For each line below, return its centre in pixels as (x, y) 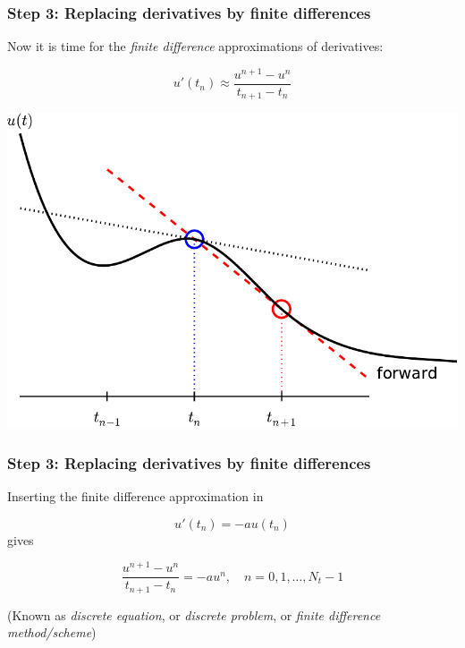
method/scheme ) (52, 632)
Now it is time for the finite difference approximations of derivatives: (195, 46)
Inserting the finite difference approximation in (135, 495)
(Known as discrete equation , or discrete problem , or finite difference (194, 614)
